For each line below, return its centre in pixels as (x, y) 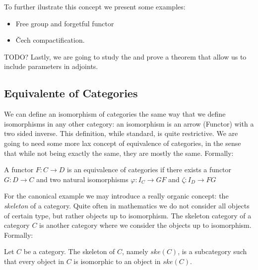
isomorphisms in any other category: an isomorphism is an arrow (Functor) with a (129, 123)
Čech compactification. (50, 40)
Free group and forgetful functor (65, 23)
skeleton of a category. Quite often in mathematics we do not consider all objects (127, 205)
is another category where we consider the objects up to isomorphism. (145, 225)
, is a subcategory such (212, 251)
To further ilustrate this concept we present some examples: (95, 6)
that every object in (34, 261)
